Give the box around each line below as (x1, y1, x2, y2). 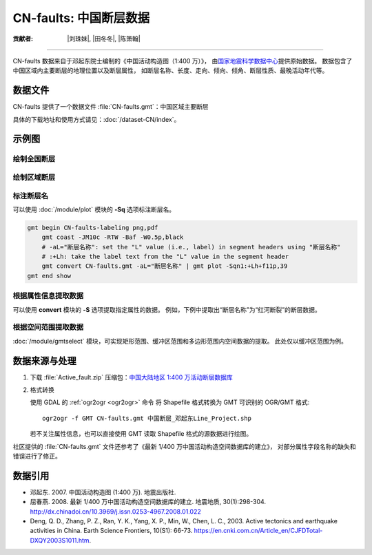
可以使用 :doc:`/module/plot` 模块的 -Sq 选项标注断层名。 (12, 205, 176, 213)
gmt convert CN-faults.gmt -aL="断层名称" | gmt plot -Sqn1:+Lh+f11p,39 (41, 262, 288, 270)
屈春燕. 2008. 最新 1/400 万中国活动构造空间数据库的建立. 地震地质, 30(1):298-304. (30, 498, 267, 506)
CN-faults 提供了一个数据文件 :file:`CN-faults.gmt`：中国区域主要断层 (12, 103, 209, 111)
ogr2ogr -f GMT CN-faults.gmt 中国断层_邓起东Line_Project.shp (42, 414, 251, 422)
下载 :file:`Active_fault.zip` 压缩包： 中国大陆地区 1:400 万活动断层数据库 (30, 373, 234, 381)
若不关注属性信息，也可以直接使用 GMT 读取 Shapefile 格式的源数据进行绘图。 (30, 430, 253, 438)
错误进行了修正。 (12, 452, 61, 460)
